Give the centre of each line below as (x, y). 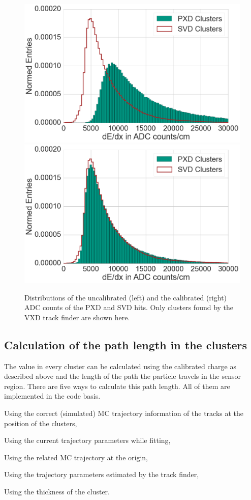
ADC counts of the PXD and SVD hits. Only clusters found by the (129, 307)
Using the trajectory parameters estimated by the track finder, (102, 474)
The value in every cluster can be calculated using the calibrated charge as (120, 366)
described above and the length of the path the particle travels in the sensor (122, 376)
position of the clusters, (41, 423)
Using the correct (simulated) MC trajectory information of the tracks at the (124, 413)
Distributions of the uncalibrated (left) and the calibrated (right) (126, 297)
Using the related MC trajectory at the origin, (76, 457)
